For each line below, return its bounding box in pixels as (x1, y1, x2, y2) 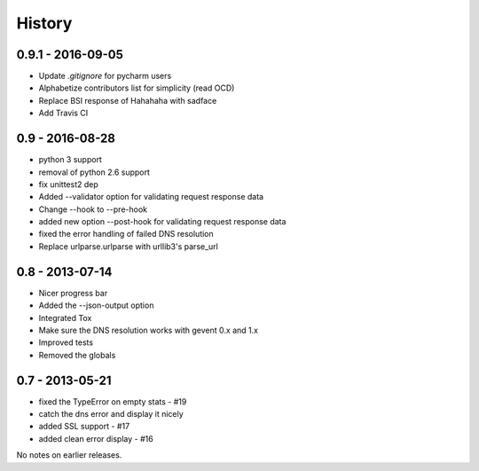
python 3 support (38, 154, 102, 165)
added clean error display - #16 (38, 433, 154, 444)
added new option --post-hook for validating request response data (38, 216, 287, 227)
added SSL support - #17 (38, 421, 130, 432)
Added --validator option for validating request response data (38, 192, 264, 202)
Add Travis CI (38, 107, 89, 119)
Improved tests (38, 337, 93, 348)
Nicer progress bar (38, 287, 108, 298)
